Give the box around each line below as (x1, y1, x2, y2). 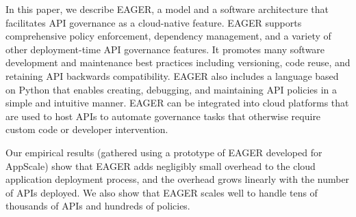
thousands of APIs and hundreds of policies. (5, 199, 190, 213)
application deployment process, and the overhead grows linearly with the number (5, 172, 350, 186)
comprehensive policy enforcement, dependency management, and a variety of (5, 29, 331, 43)
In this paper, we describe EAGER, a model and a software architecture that (5, 2, 329, 16)
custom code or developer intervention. (5, 122, 168, 136)
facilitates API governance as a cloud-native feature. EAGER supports (5, 15, 302, 29)
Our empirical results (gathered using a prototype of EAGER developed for (5, 145, 322, 159)
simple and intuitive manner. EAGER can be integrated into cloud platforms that (5, 96, 349, 110)
